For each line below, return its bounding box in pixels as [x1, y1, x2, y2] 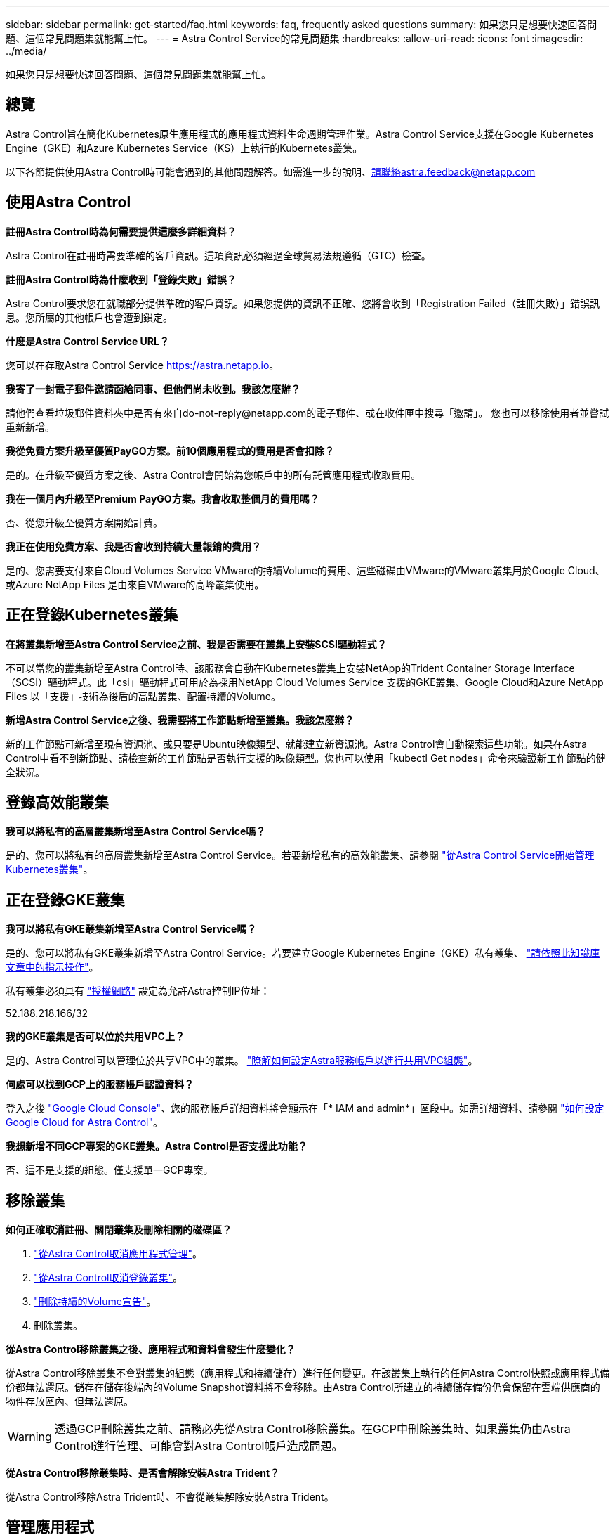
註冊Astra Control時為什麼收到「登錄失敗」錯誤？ [6, 273, 237, 285]
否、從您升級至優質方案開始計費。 [6, 516, 163, 529]
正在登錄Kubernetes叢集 [6, 606, 178, 624]
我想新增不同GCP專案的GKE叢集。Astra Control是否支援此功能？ [6, 1140, 307, 1153]
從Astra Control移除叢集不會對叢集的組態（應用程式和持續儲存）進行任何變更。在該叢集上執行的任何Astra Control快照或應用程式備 [6, 1367, 609, 1380]
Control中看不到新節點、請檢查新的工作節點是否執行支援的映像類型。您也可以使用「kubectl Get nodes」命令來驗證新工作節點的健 [6, 751, 606, 764]
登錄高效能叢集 [6, 793, 109, 811]
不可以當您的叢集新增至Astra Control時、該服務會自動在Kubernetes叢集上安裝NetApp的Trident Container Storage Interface [6, 661, 575, 674]
